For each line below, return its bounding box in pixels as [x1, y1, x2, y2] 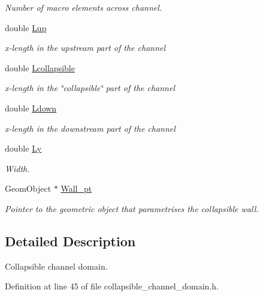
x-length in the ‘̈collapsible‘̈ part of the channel [5, 81, 176, 94]
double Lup [5, 21, 47, 34]
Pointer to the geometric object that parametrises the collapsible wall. [5, 202, 259, 215]
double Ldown [5, 101, 57, 114]
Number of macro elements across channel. [5, 1, 162, 13]
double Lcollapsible [5, 61, 75, 74]
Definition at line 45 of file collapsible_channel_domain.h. [5, 280, 219, 292]
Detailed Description [5, 231, 136, 250]
